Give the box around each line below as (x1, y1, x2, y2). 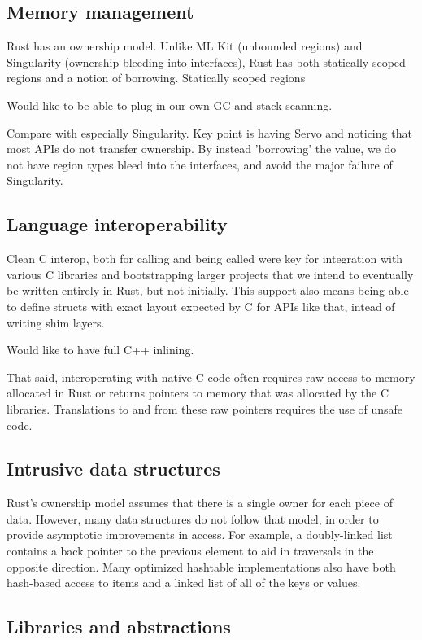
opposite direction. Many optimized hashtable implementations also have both (7, 558, 396, 575)
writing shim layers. (7, 313, 105, 331)
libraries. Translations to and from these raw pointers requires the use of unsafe (7, 400, 403, 417)
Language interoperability (7, 212, 228, 237)
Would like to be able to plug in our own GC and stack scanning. (7, 96, 333, 113)
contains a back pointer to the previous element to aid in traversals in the (7, 542, 374, 559)
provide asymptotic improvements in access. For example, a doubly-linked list (7, 526, 393, 543)
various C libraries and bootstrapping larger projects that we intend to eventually (7, 265, 414, 283)
